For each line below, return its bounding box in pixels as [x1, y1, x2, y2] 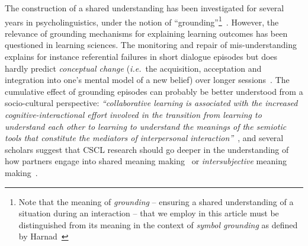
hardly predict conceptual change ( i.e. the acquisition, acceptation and [5, 62, 262, 74]
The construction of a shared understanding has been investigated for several [5, 2, 284, 14]
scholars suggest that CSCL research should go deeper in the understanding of [5, 143, 289, 155]
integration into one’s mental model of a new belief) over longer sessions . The [5, 74, 290, 86]
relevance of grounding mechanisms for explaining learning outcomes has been [5, 27, 288, 39]
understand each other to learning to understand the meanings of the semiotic [5, 120, 287, 132]
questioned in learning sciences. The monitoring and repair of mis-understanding [5, 39, 297, 51]
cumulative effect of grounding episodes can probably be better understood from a [5, 85, 303, 97]
